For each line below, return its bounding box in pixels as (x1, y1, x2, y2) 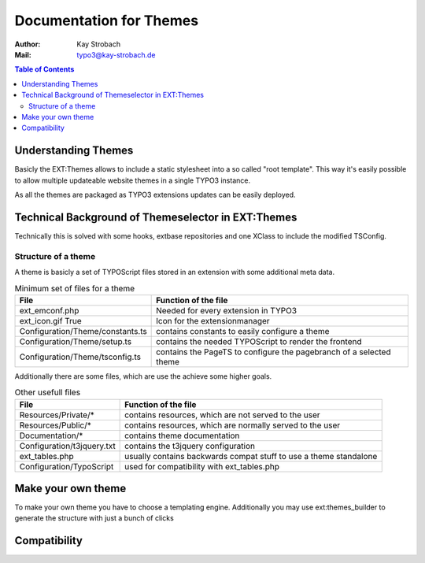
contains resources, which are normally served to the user (124, 420, 341, 431)
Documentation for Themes (14, 12, 199, 29)
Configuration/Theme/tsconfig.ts (19, 351, 142, 362)
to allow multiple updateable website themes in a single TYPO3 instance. (14, 176, 251, 185)
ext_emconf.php (19, 305, 79, 316)
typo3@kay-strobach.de (76, 50, 156, 59)
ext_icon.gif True (19, 315, 82, 326)
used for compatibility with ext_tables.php (124, 461, 279, 472)
